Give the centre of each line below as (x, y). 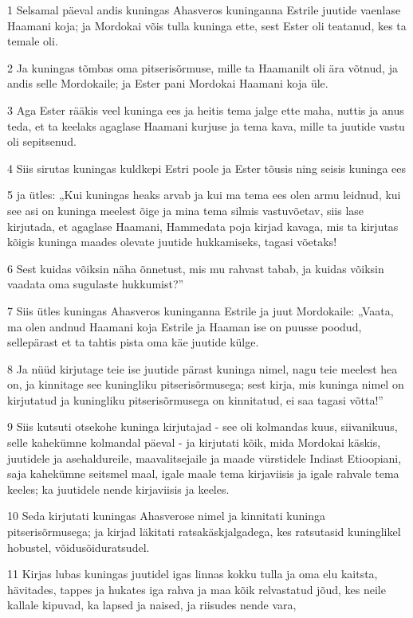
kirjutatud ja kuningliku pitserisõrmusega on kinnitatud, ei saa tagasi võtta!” (195, 399)
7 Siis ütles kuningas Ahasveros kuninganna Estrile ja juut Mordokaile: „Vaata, (201, 310)
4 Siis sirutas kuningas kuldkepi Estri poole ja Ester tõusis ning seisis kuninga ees (207, 168)
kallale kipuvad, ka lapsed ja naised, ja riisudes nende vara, (152, 605)
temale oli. (33, 41)
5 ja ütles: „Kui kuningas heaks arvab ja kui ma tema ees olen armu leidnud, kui (204, 195)
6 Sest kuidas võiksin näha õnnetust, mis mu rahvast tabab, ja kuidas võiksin (196, 268)
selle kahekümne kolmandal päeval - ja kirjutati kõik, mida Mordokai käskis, (194, 442)
